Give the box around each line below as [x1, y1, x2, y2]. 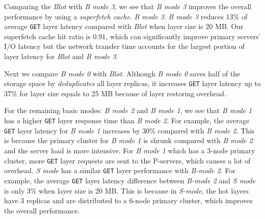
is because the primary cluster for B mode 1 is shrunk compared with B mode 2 [4, 135, 253, 146]
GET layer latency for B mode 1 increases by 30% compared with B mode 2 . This [4, 125, 255, 135]
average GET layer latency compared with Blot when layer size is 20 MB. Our [4, 21, 244, 32]
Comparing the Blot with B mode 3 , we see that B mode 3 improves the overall [4, 1, 252, 11]
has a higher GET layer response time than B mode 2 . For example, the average [4, 115, 250, 126]
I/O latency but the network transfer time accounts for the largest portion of [4, 41, 245, 51]
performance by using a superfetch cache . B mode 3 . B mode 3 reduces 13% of [4, 11, 248, 21]
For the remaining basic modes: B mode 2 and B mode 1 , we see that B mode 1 [4, 105, 252, 116]
